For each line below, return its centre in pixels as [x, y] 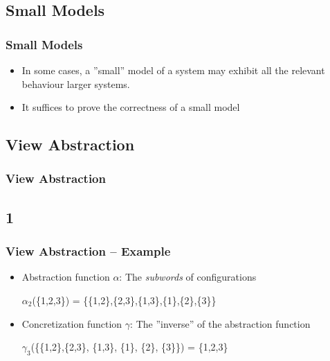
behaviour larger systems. [76, 83]
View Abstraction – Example [88, 251]
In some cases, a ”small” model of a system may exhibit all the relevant [173, 70]
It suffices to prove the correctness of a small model [131, 107]
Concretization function [72, 323]
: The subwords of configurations [188, 277]
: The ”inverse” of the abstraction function [220, 323]
